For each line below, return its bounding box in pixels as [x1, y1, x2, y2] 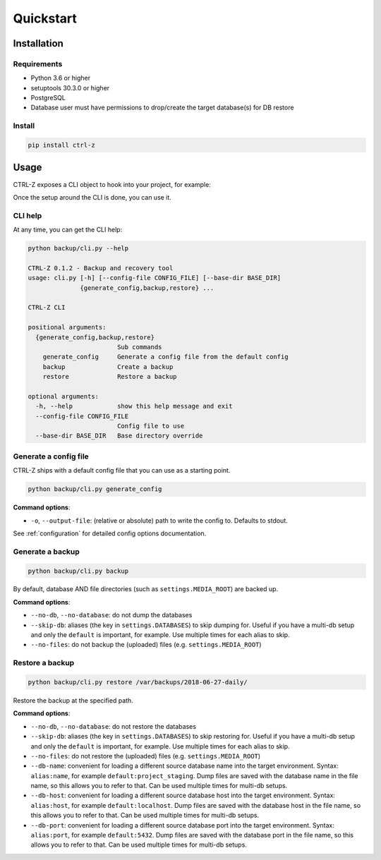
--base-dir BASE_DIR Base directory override [35, 432, 203, 440]
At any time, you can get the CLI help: [13, 226, 123, 234]
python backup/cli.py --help [28, 244, 129, 253]
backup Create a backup [42, 363, 174, 370]
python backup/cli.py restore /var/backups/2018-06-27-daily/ [28, 678, 248, 686]
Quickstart [13, 11, 78, 26]
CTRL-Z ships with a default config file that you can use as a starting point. [13, 466, 231, 475]
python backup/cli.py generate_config [28, 485, 162, 493]
